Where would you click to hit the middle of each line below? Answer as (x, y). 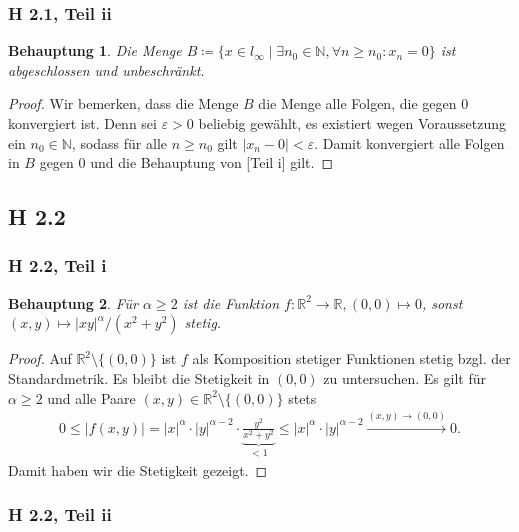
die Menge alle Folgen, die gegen (357, 103)
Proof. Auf (40, 358)
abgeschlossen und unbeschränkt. (106, 69)
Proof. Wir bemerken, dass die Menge (123, 103)
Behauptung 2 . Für (73, 302)
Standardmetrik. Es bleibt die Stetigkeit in (139, 377)
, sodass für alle (119, 142)
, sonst (442, 302)
